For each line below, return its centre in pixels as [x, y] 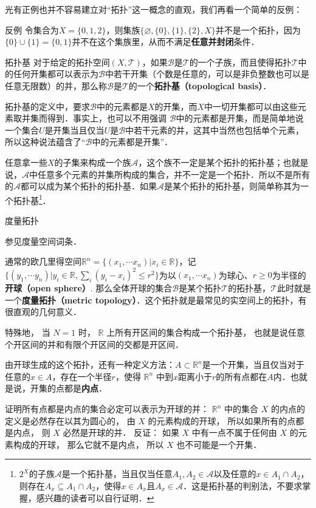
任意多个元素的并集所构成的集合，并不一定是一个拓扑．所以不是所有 [173, 174]
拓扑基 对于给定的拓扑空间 [57, 62]
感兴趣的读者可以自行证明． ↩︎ [95, 497]
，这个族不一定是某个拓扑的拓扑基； [211, 162]
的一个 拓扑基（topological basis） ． [200, 85]
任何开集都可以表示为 [56, 74]
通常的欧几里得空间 [43, 261]
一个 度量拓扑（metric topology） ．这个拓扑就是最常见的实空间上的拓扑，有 [156, 300]
